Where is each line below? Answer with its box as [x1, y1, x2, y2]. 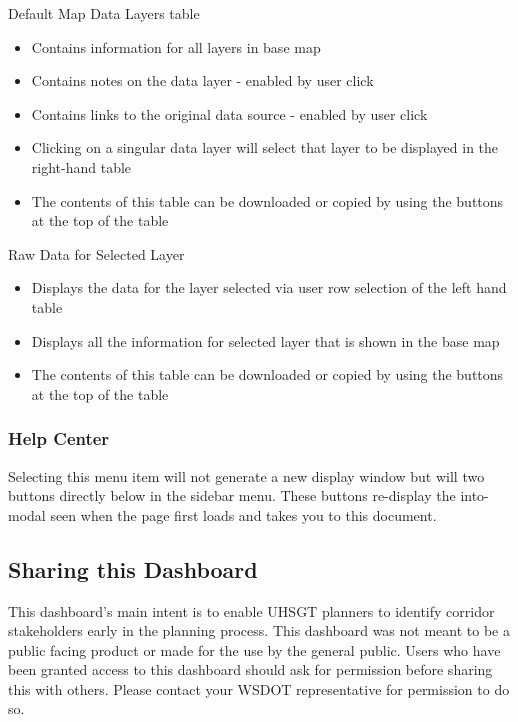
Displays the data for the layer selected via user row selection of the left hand [31, 277, 507, 298]
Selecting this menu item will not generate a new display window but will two [8, 465, 485, 486]
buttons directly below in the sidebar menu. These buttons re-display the [8, 485, 456, 506]
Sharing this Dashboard [8, 553, 258, 584]
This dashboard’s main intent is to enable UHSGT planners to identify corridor [8, 600, 495, 621]
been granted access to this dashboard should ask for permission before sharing [8, 659, 493, 680]
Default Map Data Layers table [8, 3, 200, 23]
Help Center [8, 426, 110, 451]
